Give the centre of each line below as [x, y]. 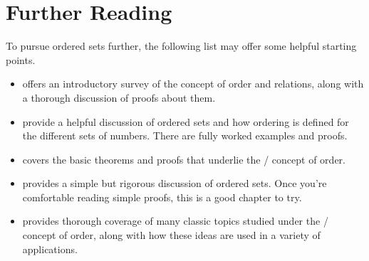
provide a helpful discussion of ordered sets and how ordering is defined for [186, 121]
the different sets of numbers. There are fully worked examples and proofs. [185, 135]
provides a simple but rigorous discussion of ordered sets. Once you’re [175, 183]
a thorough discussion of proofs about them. [119, 97]
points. [21, 59]
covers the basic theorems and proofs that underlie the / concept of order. [184, 159]
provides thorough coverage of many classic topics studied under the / [175, 221]
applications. [50, 249]
